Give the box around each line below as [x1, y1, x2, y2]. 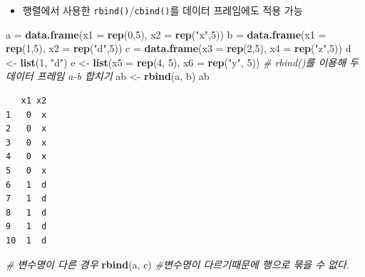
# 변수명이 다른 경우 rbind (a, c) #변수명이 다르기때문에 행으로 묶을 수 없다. [6, 256, 350, 271]
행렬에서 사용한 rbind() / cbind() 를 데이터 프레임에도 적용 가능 [22, 3, 303, 17]
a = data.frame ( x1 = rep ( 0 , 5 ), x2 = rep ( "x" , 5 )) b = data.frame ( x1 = [6, 26, 327, 41]
